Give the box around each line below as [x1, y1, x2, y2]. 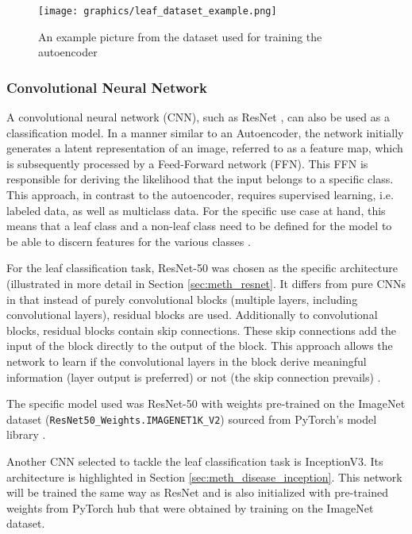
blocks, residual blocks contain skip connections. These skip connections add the [6, 321, 397, 338]
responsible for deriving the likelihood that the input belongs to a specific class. [6, 171, 394, 187]
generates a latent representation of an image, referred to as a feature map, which [6, 140, 403, 156]
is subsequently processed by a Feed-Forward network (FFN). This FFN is [6, 155, 368, 171]
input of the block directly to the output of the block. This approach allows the [6, 337, 393, 354]
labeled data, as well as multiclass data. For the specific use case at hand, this [6, 202, 386, 218]
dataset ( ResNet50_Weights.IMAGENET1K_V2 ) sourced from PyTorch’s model [6, 410, 377, 427]
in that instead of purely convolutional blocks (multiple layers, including [6, 290, 358, 307]
